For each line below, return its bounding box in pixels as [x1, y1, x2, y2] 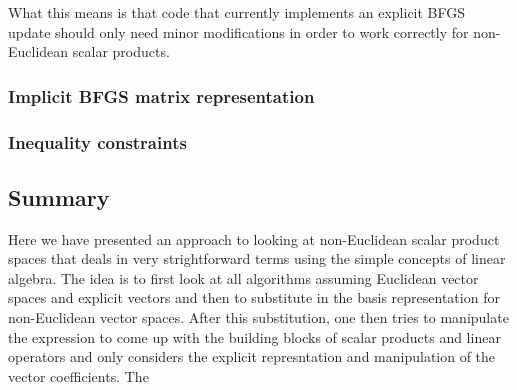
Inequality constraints [8, 129, 187, 154]
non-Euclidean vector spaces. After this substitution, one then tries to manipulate [8, 307, 509, 328]
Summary [8, 181, 110, 212]
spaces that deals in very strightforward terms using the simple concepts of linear [8, 248, 506, 269]
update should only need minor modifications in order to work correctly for [8, 21, 469, 42]
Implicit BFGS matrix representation [8, 83, 315, 108]
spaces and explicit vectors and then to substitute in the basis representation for [8, 287, 500, 308]
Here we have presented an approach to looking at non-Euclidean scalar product [8, 228, 500, 249]
